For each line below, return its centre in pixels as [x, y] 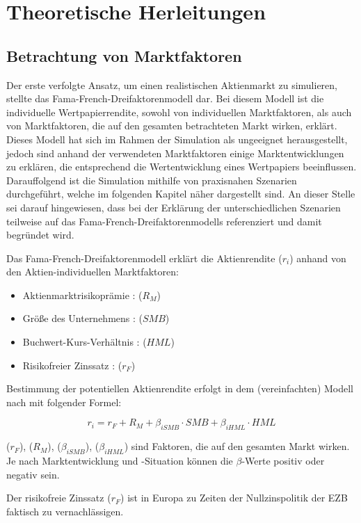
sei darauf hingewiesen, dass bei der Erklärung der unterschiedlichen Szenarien [174, 207]
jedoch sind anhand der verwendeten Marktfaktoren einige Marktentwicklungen [175, 153]
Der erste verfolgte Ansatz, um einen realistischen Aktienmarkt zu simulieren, [172, 85]
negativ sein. [33, 474]
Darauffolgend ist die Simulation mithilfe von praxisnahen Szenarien [152, 180]
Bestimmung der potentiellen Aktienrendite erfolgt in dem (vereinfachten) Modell [180, 388]
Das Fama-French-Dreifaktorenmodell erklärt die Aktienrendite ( [144, 258]
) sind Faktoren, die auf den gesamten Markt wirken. [237, 446]
